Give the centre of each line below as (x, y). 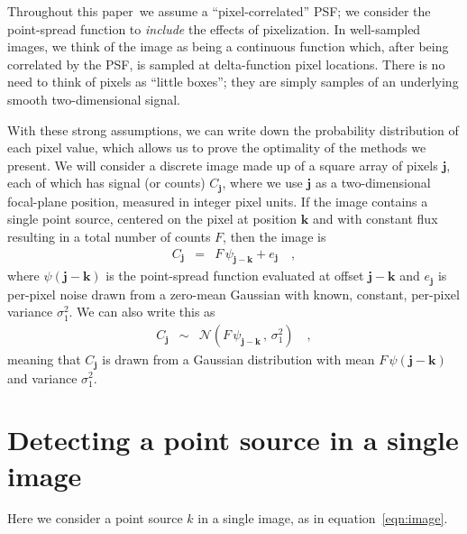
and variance (42, 377)
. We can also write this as (142, 312)
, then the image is (275, 236)
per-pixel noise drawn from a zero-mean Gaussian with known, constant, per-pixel (233, 294)
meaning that (44, 359)
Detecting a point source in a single (233, 440)
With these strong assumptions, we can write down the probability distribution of (233, 129)
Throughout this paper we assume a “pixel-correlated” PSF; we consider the (219, 11)
